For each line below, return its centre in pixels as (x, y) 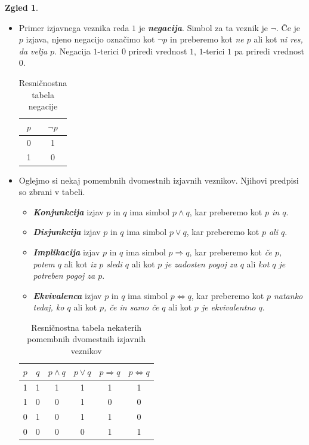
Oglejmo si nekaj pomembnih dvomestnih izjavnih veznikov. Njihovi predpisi (159, 180)
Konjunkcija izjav (68, 211)
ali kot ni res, (278, 39)
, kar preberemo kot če (231, 252)
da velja (33, 51)
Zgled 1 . (22, 7)
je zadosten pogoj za (201, 263)
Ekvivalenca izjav (67, 295)
